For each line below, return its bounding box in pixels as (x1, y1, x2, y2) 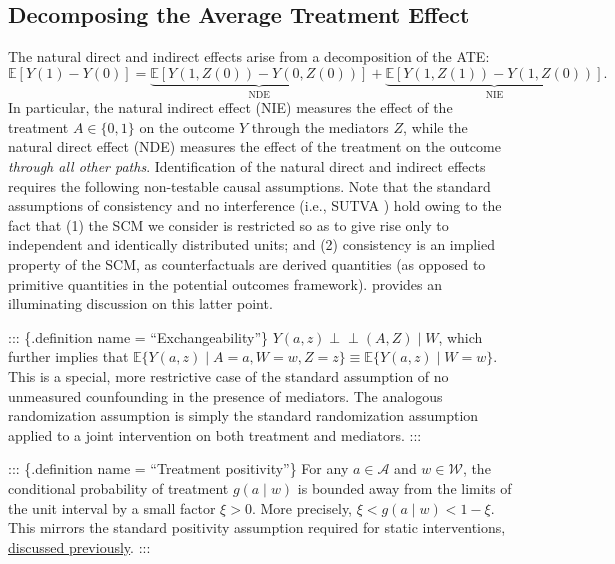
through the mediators (251, 116, 389, 137)
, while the (403, 116, 468, 137)
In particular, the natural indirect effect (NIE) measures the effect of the (8, 97, 453, 118)
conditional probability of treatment (8, 477, 229, 498)
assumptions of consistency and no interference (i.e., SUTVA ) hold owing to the (8, 195, 502, 216)
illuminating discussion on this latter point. (8, 293, 273, 314)
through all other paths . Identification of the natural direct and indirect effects (8, 156, 486, 177)
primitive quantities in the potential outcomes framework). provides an (8, 273, 443, 294)
